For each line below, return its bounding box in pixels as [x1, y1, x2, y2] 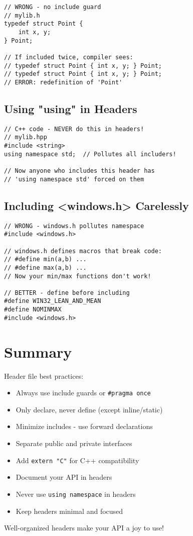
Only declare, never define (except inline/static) [16, 404, 163, 414]
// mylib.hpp [4, 134, 47, 141]
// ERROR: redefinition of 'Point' [4, 78, 123, 86]
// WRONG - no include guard [4, 4, 101, 11]
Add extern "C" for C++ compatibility [16, 455, 139, 465]
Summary [4, 341, 72, 362]
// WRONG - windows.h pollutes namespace [4, 222, 144, 230]
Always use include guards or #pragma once [16, 387, 151, 398]
